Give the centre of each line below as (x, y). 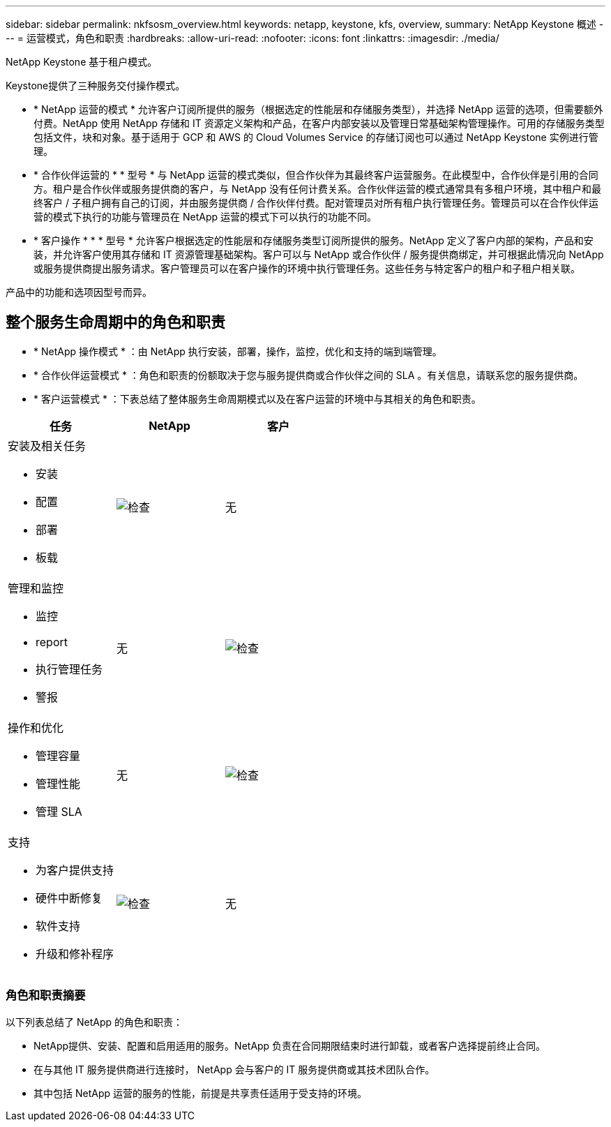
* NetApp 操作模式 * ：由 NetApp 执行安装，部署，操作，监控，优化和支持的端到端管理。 (238, 351)
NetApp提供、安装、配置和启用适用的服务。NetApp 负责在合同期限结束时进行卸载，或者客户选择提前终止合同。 (290, 1045)
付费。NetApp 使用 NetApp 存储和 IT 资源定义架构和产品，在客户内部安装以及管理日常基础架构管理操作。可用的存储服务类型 (319, 123)
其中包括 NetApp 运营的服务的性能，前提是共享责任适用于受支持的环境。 (200, 1093)
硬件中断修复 (69, 898)
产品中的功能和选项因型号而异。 (79, 292)
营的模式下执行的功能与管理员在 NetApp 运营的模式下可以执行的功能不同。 (205, 217)
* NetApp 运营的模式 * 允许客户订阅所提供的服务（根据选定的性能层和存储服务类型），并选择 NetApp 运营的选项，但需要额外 (318, 109)
